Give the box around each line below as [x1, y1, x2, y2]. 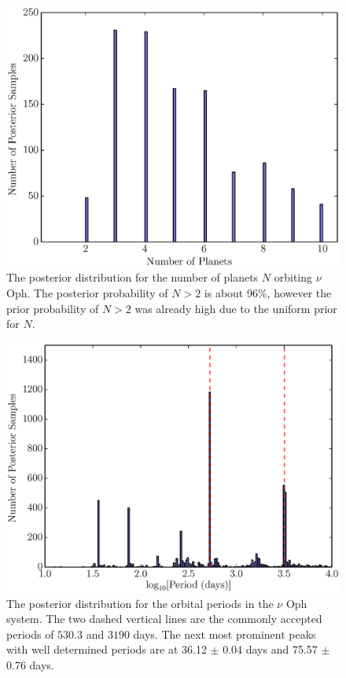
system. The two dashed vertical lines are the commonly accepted [6, 610, 322, 627]
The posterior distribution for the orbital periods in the [6, 595, 274, 611]
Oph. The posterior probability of [6, 285, 168, 301]
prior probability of [6, 300, 99, 316]
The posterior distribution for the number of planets [6, 269, 259, 286]
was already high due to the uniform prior [134, 300, 337, 316]
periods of [6, 625, 54, 642]
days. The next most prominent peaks [133, 625, 316, 642]
